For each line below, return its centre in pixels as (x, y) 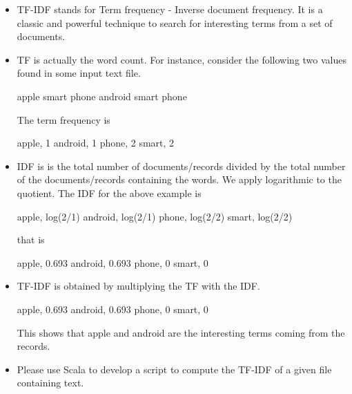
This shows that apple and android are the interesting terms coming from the (181, 332)
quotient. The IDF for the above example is (109, 193)
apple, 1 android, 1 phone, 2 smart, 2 (96, 143)
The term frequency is (63, 119)
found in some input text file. (79, 73)
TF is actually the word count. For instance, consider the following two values (182, 59)
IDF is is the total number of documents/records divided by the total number (181, 166)
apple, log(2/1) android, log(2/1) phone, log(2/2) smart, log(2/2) (155, 216)
